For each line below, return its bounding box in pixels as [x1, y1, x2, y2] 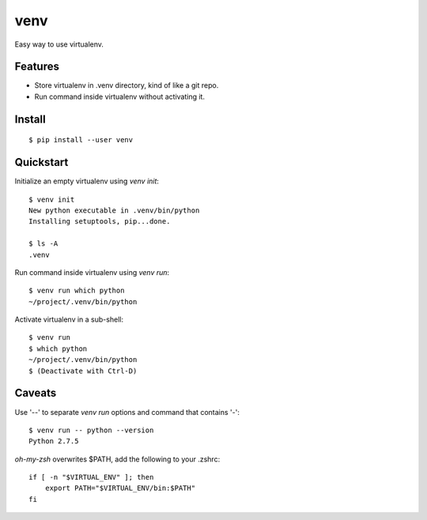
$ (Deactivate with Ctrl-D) [28, 366, 138, 375]
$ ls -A [28, 239, 59, 248]
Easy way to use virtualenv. [14, 40, 104, 49]
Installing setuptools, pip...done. [28, 217, 171, 226]
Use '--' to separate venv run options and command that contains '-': [14, 407, 240, 416]
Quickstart [14, 156, 69, 169]
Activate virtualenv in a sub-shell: [14, 315, 124, 324]
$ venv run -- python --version [28, 425, 154, 435]
